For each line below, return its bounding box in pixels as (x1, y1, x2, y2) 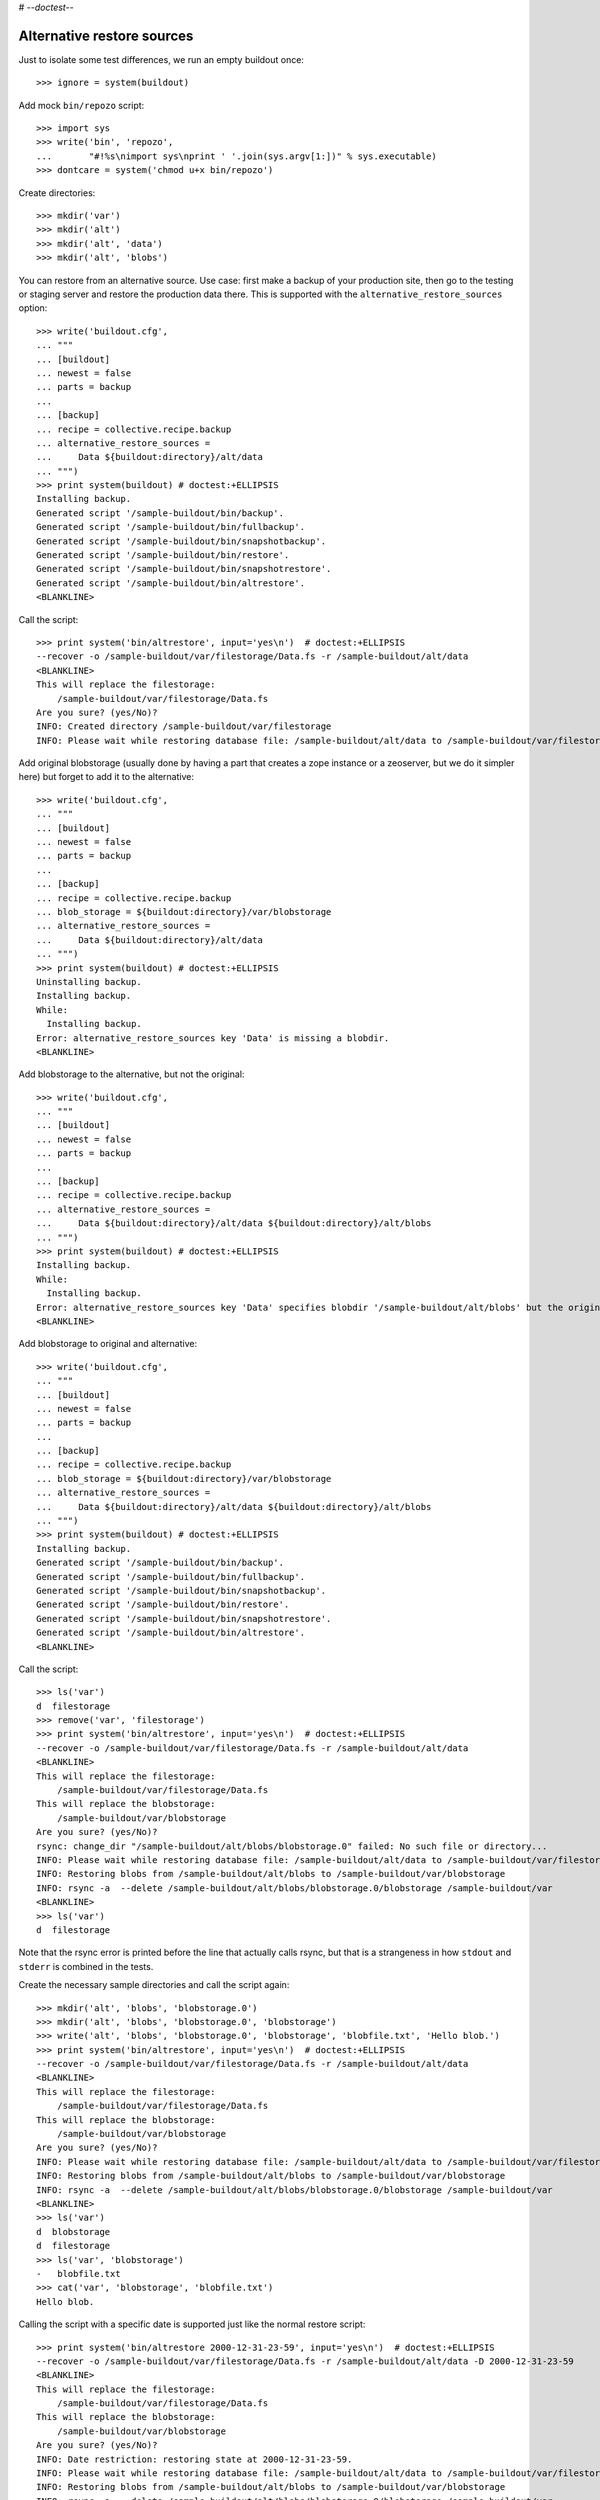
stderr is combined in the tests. (18, 1960, 154, 1972)
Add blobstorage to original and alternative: (18, 1338, 198, 1350)
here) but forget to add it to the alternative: (18, 771, 195, 783)
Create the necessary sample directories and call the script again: (18, 1979, 290, 1991)
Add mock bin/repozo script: (18, 99, 145, 111)
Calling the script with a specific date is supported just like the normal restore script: (18, 2318, 366, 2330)
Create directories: (18, 186, 96, 199)
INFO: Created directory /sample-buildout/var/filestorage (36, 721, 332, 732)
